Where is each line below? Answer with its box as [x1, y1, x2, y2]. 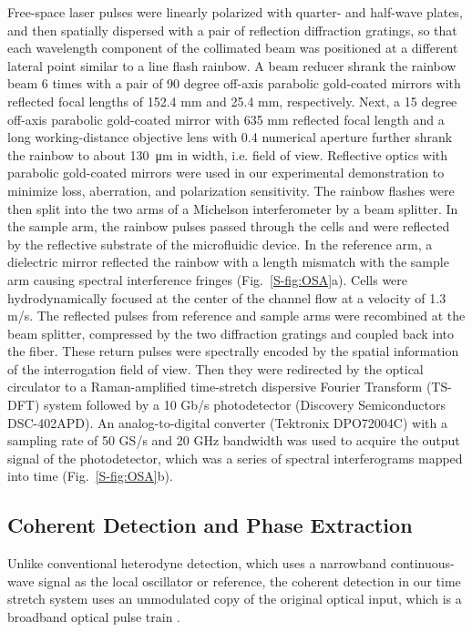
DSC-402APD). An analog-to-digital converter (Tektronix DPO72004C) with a [7, 413, 447, 432]
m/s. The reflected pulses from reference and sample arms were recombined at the [7, 306, 466, 325]
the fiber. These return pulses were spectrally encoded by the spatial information [7, 341, 459, 361]
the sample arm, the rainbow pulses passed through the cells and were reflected [7, 217, 450, 236]
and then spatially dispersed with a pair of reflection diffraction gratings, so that [7, 20, 457, 39]
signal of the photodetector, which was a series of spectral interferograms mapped [7, 448, 463, 467]
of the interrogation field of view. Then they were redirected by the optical [7, 359, 424, 378]
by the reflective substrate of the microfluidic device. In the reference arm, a [7, 234, 433, 253]
